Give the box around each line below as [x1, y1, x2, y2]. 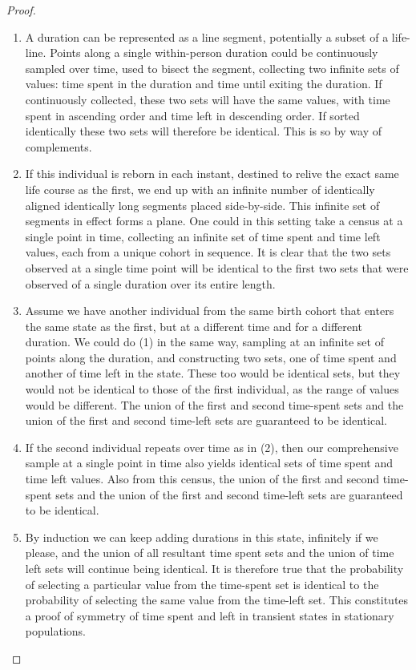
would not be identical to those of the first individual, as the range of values [25, 381, 399, 398]
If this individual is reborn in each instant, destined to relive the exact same [25, 165, 399, 182]
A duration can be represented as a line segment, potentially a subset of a [25, 28, 389, 45]
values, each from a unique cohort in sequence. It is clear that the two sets [25, 244, 391, 260]
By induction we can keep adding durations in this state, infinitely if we [25, 528, 378, 545]
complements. [25, 138, 92, 155]
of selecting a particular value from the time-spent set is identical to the [25, 575, 379, 592]
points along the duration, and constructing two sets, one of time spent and [25, 349, 397, 365]
